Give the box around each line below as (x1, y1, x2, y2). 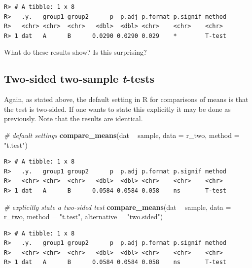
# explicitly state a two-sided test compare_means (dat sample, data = (4, 201, 231, 212)
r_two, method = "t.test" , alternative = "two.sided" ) (4, 211, 163, 222)
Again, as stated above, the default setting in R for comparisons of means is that (4, 94, 249, 104)
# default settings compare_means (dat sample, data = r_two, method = (4, 130, 240, 140)
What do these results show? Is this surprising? (4, 47, 147, 57)
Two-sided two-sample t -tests (4, 71, 155, 86)
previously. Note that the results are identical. (4, 113, 143, 124)
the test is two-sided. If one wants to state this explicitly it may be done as (4, 103, 231, 114)
